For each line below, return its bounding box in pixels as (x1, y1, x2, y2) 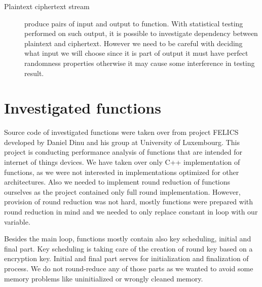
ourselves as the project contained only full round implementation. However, (4, 186, 241, 197)
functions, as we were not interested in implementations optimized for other (4, 166, 239, 177)
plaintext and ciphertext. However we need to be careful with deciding (24, 38, 243, 48)
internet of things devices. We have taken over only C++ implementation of (4, 157, 240, 167)
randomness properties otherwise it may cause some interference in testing (24, 57, 255, 68)
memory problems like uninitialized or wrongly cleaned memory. (4, 273, 203, 283)
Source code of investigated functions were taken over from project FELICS (4, 127, 239, 137)
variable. (4, 216, 30, 227)
